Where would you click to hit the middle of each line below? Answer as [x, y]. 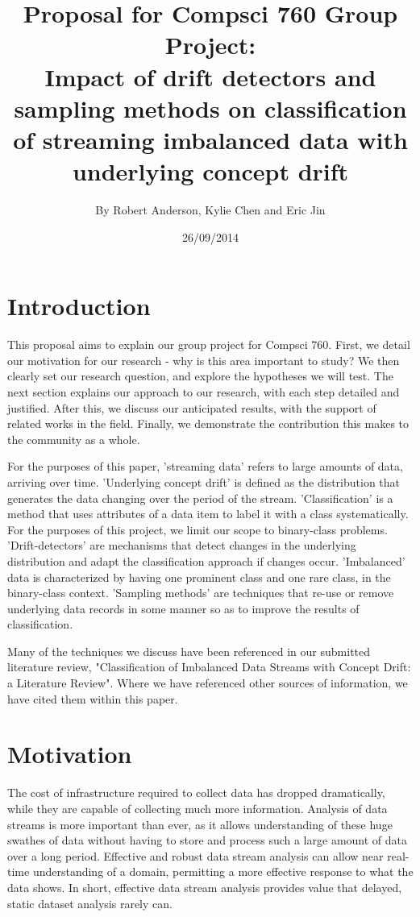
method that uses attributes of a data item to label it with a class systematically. [208, 514]
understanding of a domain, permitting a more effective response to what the [223, 871]
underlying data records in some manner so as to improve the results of [183, 608]
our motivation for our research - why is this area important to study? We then [204, 360]
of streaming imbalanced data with [210, 139]
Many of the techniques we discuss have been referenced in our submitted [189, 651]
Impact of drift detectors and [210, 76]
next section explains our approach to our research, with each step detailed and [204, 391]
